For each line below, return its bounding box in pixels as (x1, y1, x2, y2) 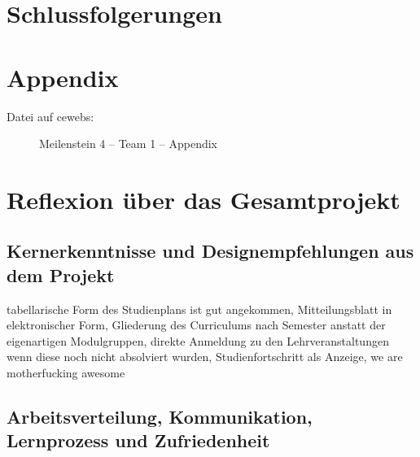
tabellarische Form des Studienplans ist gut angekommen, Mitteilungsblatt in (7, 300, 392, 317)
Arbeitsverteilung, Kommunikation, (7, 404, 313, 429)
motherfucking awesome (7, 364, 125, 381)
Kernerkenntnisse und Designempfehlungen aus (7, 238, 414, 263)
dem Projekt (7, 262, 115, 287)
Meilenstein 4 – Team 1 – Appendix (39, 135, 218, 152)
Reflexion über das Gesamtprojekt (7, 182, 400, 215)
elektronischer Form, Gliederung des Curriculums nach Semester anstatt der (7, 316, 386, 333)
